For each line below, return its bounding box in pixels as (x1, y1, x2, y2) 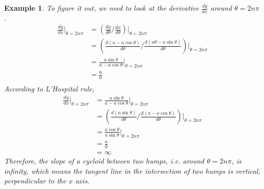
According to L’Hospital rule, (4, 83, 95, 94)
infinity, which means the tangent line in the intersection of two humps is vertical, (4, 165, 260, 176)
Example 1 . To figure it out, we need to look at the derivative (4, 3, 199, 13)
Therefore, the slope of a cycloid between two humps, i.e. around (4, 155, 204, 166)
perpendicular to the (4, 175, 66, 186)
